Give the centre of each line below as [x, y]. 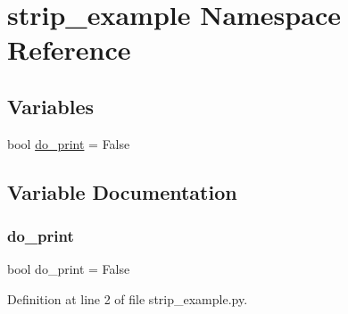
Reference [69, 50]
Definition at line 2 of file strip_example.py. [128, 298]
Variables [51, 106]
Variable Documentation [122, 191]
